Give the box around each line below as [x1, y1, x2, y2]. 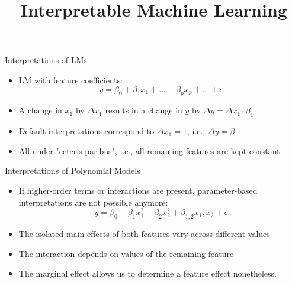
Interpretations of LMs [5, 54, 87, 66]
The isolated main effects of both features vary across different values [18, 227, 270, 239]
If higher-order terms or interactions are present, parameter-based [18, 184, 258, 196]
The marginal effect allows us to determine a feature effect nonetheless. [18, 267, 277, 279]
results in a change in [105, 104, 182, 116]
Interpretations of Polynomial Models [5, 164, 140, 177]
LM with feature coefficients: [18, 73, 123, 86]
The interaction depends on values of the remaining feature [18, 247, 234, 259]
